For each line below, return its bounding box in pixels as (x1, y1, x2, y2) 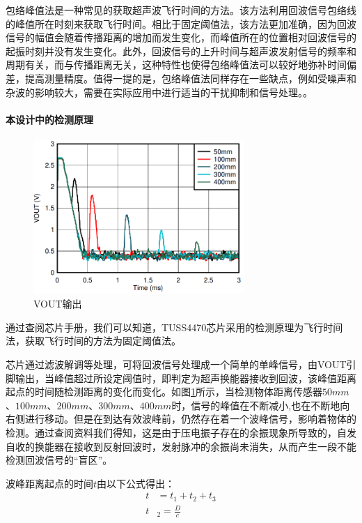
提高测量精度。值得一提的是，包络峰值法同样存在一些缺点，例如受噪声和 (24, 70, 356, 85)
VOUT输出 (33, 296, 82, 311)
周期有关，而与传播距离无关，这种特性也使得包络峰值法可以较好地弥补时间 (6, 57, 347, 72)
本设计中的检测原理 (6, 112, 93, 126)
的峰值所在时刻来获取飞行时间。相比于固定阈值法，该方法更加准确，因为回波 (6, 16, 356, 31)
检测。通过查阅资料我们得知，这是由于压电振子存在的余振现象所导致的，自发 (6, 425, 356, 439)
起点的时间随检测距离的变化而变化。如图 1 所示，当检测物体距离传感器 (6, 384, 322, 399)
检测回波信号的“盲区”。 (6, 453, 113, 467)
